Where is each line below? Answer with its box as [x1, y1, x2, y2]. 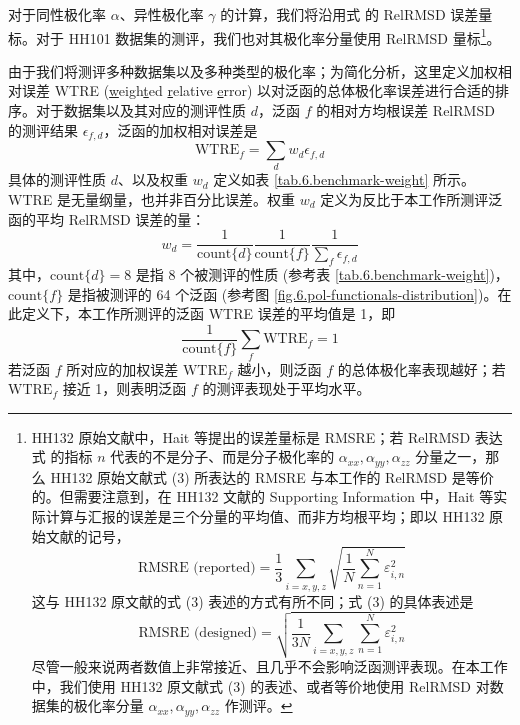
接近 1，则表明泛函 [62, 378, 187, 399]
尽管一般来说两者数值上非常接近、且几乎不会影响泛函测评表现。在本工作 [31, 655, 508, 676]
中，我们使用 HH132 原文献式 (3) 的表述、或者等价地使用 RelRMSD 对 [31, 675, 490, 696]
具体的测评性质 [8, 169, 106, 190]
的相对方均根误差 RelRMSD [316, 100, 495, 121]
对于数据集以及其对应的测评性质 [35, 100, 246, 121]
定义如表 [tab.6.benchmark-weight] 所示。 [213, 169, 475, 190]
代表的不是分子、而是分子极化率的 [110, 446, 335, 467]
